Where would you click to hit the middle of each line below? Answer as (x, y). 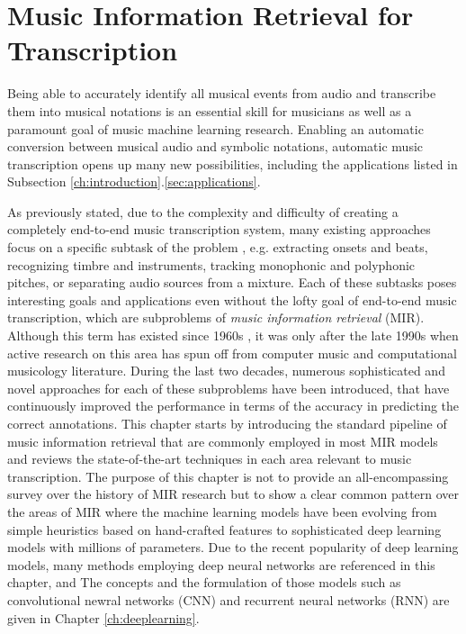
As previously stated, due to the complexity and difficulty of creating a (203, 211)
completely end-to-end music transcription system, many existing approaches (219, 229)
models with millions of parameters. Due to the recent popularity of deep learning (233, 547)
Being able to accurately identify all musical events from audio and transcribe (222, 93)
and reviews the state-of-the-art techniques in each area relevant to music (210, 459)
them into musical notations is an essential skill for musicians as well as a (210, 110)
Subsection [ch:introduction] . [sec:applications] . (134, 181)
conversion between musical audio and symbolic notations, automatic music (215, 146)
